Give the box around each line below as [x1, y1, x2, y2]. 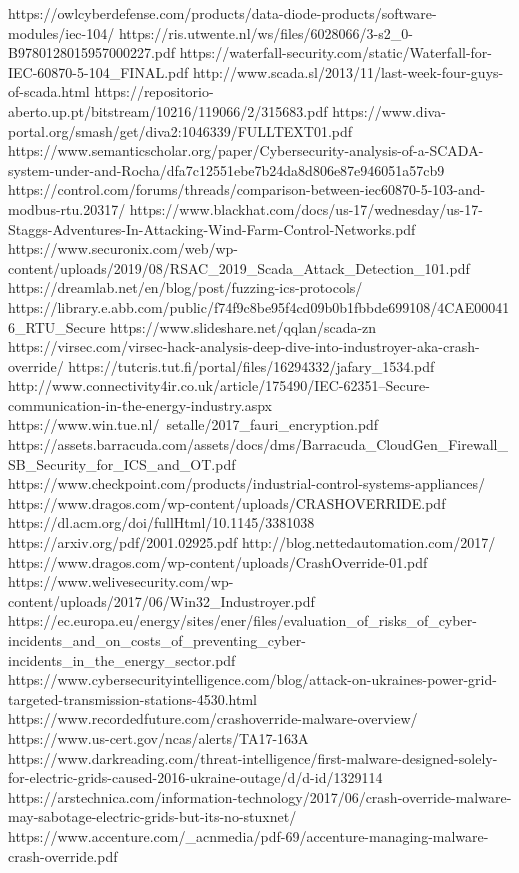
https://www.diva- [332, 100, 446, 121]
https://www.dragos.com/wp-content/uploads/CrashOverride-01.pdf [8, 551, 428, 572]
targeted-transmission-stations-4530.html [8, 688, 257, 709]
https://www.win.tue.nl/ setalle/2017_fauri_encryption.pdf [8, 414, 379, 435]
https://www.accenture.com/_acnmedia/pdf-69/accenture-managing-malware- [8, 825, 489, 846]
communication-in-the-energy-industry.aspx [8, 394, 272, 415]
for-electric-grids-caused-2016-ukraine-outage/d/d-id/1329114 [8, 767, 383, 788]
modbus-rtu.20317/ [8, 198, 126, 219]
